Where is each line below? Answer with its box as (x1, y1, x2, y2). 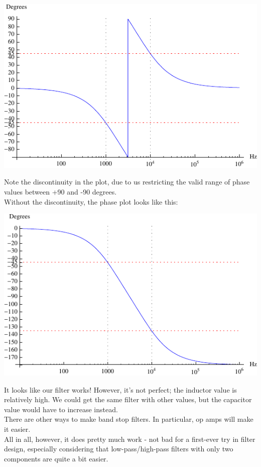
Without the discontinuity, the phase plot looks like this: (4, 196, 178, 207)
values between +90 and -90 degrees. (4, 186, 117, 197)
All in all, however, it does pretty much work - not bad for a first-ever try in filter (4, 433, 255, 444)
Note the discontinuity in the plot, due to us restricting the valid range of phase (4, 176, 250, 187)
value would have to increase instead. (4, 404, 118, 414)
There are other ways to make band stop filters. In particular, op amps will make (4, 414, 253, 424)
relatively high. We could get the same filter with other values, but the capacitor (4, 394, 252, 405)
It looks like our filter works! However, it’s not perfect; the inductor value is (4, 384, 237, 395)
